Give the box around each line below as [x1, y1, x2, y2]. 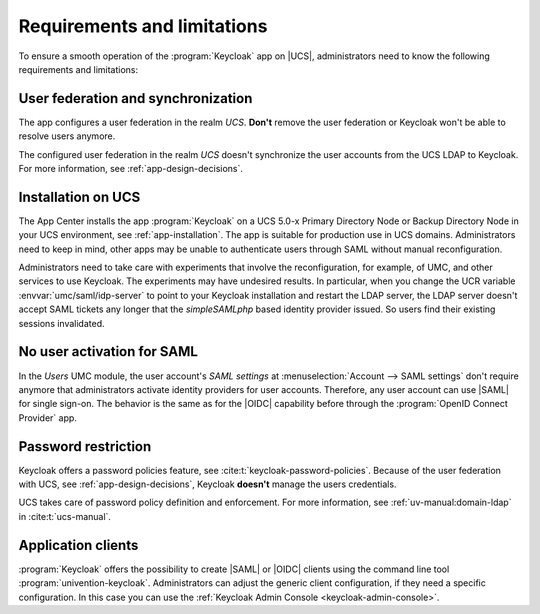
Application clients [18, 536, 139, 554]
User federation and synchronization [18, 90, 253, 107]
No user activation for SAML [18, 343, 199, 360]
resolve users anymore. [18, 130, 116, 142]
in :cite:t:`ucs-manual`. [18, 510, 112, 522]
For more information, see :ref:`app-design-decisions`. [18, 163, 244, 175]
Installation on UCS [18, 188, 141, 205]
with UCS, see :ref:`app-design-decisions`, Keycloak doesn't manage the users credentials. [18, 478, 397, 490]
